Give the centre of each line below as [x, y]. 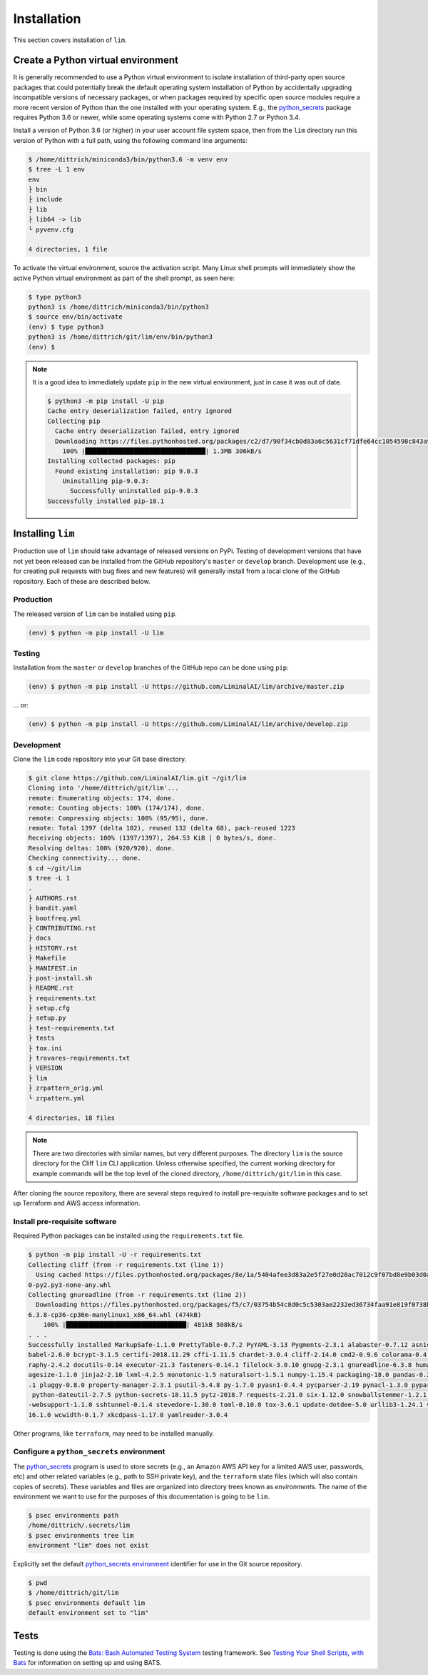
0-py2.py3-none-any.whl [70, 1285]
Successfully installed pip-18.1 [106, 501]
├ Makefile [47, 958]
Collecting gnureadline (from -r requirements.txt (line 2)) [137, 1294]
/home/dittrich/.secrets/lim [79, 1525]
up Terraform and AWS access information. [77, 1203]
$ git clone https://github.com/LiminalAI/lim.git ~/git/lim [137, 778]
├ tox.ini [45, 1048]
